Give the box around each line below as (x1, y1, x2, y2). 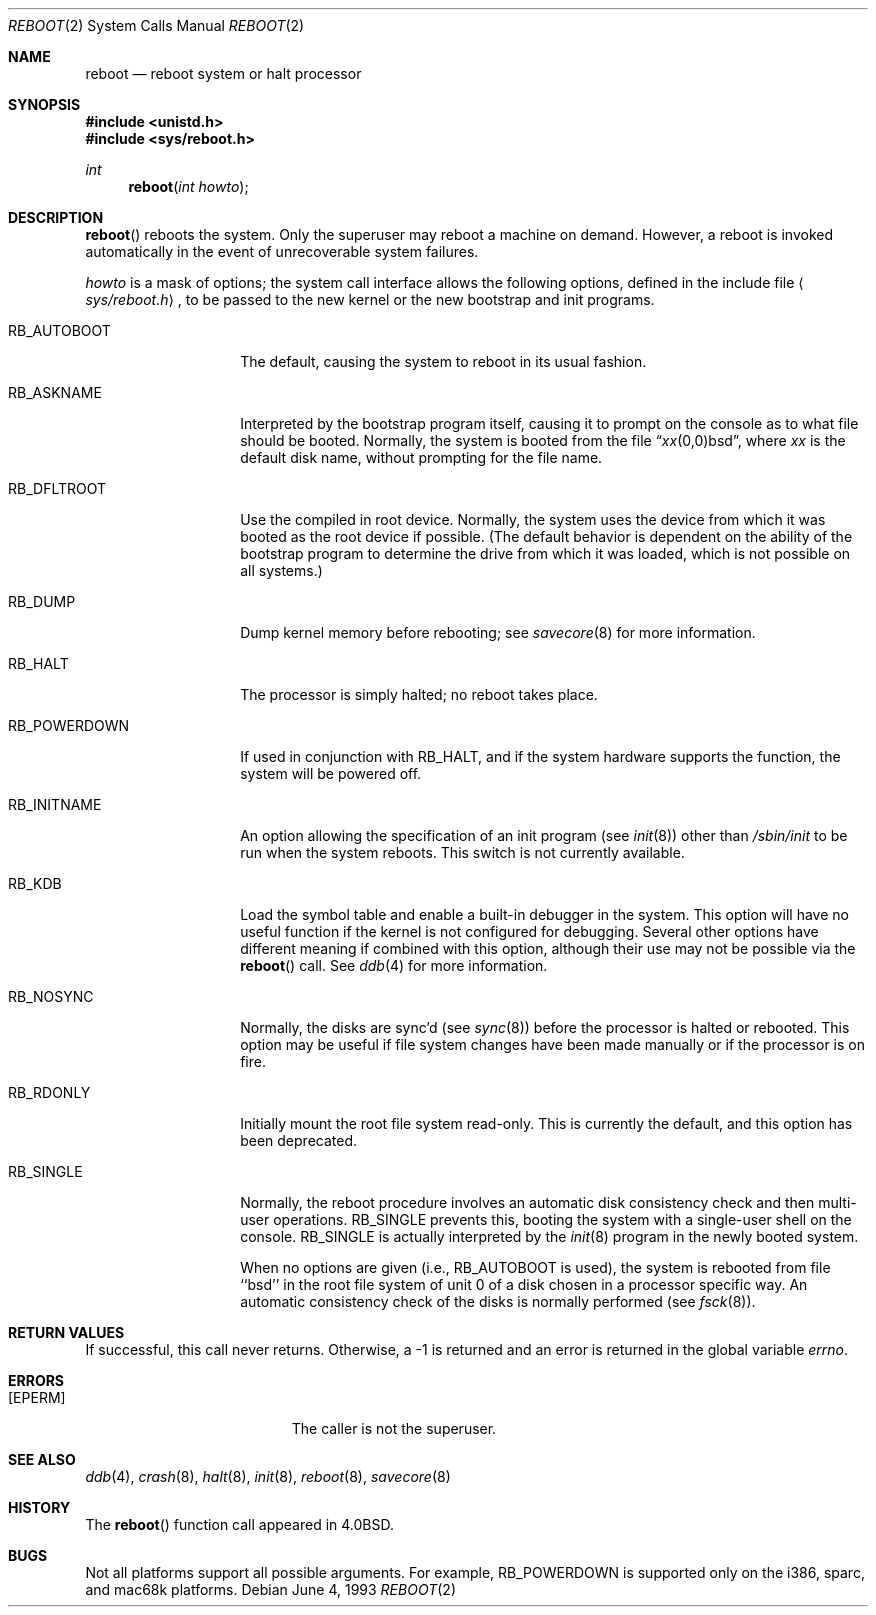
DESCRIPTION (8, 209, 104, 226)
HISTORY (8, 1499, 71, 1516)
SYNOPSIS (8, 96, 81, 113)
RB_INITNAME (8, 796, 102, 813)
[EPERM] (8, 1389, 66, 1406)
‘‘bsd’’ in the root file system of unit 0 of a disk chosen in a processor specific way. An (240, 1276, 808, 1293)
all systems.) (240, 562, 323, 579)
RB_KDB (8, 875, 62, 892)
